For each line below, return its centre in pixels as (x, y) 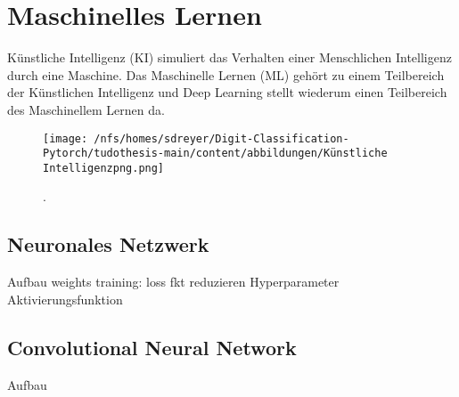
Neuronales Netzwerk (108, 244)
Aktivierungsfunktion (65, 299)
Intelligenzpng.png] (104, 168)
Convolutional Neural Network (152, 347)
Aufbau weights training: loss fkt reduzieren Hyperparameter (173, 282)
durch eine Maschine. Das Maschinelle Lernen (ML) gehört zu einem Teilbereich (226, 74)
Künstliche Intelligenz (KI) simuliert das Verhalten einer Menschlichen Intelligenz (229, 57)
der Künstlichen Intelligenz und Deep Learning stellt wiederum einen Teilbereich (227, 92)
